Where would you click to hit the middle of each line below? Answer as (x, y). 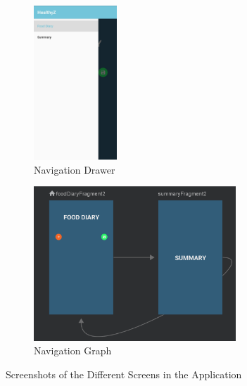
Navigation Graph (73, 350)
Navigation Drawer (75, 169)
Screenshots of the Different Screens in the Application (124, 374)
